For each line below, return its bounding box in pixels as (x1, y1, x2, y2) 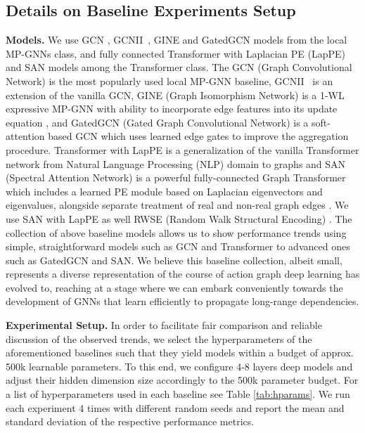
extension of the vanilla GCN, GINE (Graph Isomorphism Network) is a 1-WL (6, 87, 345, 102)
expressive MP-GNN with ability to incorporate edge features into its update (6, 101, 338, 116)
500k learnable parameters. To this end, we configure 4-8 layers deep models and (6, 358, 353, 373)
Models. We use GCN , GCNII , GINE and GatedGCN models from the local (6, 32, 347, 47)
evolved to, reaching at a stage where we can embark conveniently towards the (6, 280, 343, 295)
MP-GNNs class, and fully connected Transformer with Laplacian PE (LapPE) (6, 46, 345, 60)
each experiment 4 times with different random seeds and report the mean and (6, 400, 345, 415)
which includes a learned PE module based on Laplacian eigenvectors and (6, 183, 323, 198)
